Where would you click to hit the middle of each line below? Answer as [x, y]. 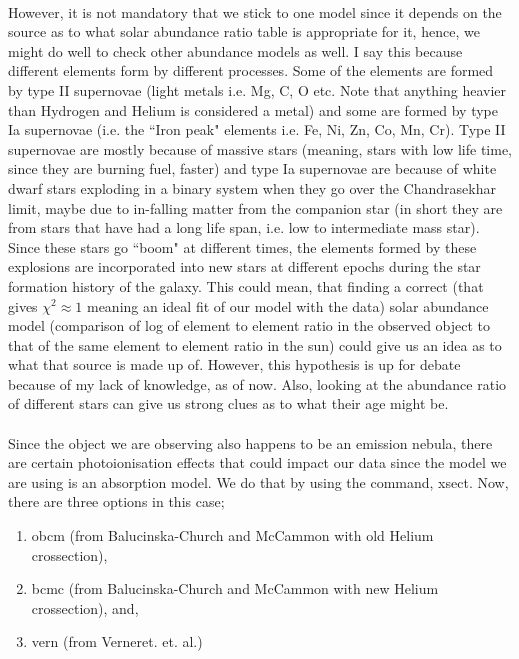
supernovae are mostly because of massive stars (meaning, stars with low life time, [260, 148]
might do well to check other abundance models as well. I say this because [235, 50]
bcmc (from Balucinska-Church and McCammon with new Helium [235, 588]
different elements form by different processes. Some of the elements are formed [251, 70]
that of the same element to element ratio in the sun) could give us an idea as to [255, 344]
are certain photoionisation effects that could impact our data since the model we [257, 462]
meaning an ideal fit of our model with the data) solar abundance [287, 305]
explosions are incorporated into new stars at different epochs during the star [244, 266]
